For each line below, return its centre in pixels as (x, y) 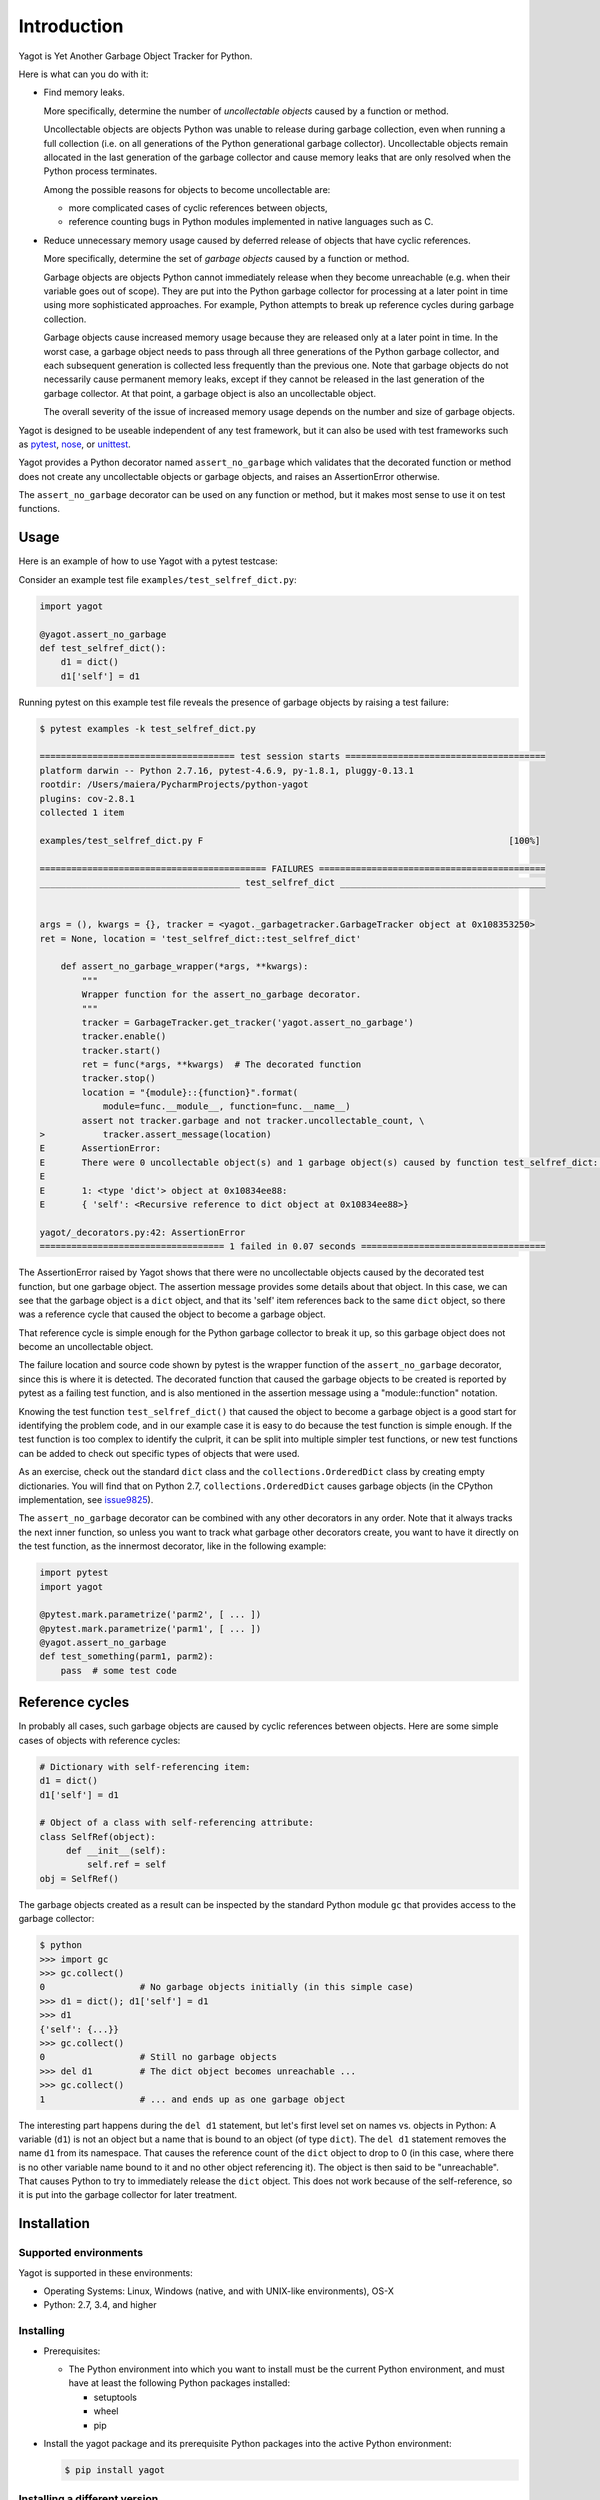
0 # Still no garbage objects (158, 2057)
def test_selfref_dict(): (103, 648)
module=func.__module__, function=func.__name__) (226, 1106)
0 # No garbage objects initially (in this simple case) (227, 1987)
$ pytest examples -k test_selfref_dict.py (148, 728)
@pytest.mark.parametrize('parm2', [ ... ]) (150, 1614)
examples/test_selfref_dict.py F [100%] (290, 840)
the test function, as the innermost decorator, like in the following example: (172, 1546)
